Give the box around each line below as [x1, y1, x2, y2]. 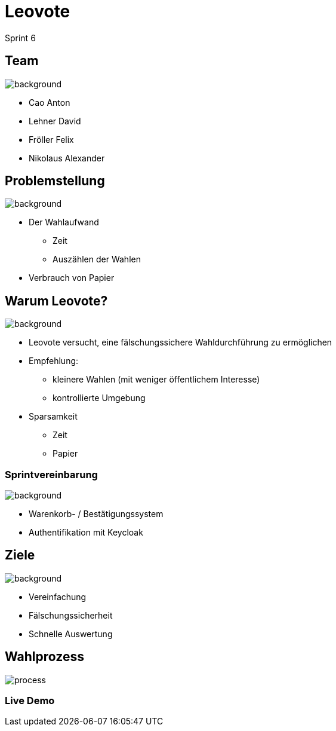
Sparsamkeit [29, 411, 78, 422]
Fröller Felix [29, 134, 74, 145]
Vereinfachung [29, 591, 87, 602]
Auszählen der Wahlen [53, 254, 141, 265]
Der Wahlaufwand [29, 217, 99, 228]
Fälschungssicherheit [29, 610, 113, 620]
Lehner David [29, 115, 81, 126]
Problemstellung [5, 173, 105, 189]
